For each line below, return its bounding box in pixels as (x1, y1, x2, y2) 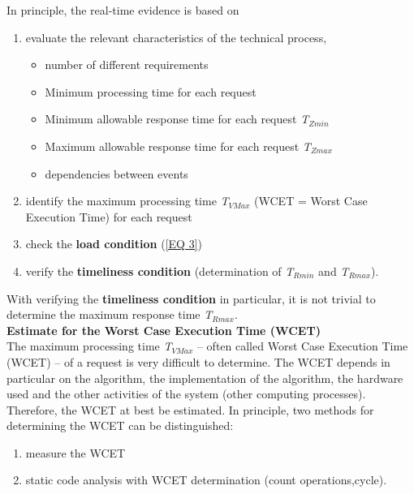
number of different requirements (45, 56, 209, 73)
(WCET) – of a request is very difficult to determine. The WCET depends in (6, 353, 390, 370)
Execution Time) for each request (25, 208, 192, 225)
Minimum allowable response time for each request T (45, 110, 309, 127)
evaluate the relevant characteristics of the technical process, (25, 28, 327, 45)
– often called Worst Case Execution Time (196, 337, 408, 354)
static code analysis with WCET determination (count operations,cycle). (25, 471, 387, 488)
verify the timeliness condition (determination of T (25, 262, 294, 279)
